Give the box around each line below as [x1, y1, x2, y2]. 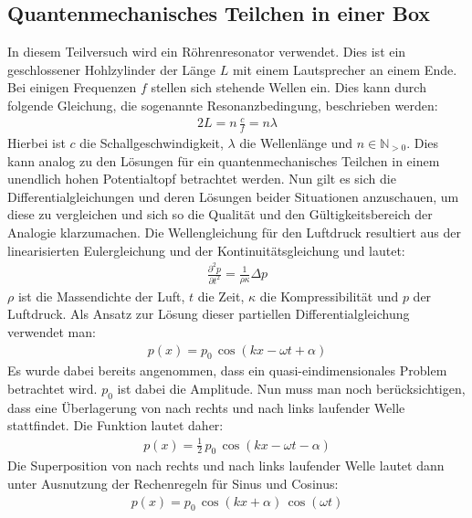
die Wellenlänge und [239, 132, 353, 152]
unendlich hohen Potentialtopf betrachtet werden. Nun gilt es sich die [7, 169, 396, 188]
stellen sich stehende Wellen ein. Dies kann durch [151, 78, 426, 97]
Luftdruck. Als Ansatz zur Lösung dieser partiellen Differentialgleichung [7, 304, 410, 323]
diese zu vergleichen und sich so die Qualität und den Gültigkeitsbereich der [7, 205, 433, 224]
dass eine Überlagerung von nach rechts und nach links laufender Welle [7, 397, 405, 417]
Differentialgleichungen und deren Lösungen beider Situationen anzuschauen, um [7, 186, 459, 206]
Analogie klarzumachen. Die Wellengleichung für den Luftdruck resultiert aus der [7, 222, 462, 241]
